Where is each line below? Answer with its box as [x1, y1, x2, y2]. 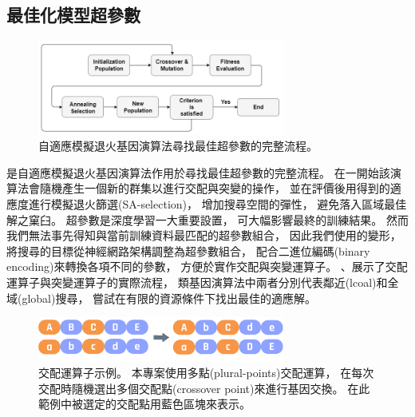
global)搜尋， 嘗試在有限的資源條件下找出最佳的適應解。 [22, 289, 317, 306]
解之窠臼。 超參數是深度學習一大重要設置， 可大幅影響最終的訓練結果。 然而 [6, 211, 409, 228]
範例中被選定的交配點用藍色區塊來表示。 [38, 395, 251, 412]
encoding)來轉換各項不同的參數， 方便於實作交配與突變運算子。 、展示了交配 [6, 258, 408, 275]
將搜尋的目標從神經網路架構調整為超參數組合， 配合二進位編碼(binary [6, 242, 370, 259]
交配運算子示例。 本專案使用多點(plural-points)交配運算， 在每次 [38, 364, 374, 381]
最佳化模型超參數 [6, 2, 140, 27]
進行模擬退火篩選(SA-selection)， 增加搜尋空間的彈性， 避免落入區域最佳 [28, 196, 407, 212]
